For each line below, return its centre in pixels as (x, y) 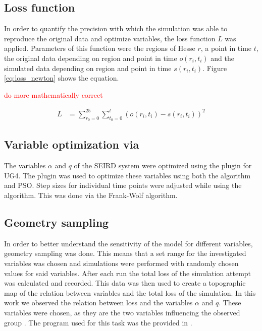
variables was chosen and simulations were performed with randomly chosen (121, 263)
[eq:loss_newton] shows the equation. (62, 78)
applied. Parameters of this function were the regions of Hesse (100, 48)
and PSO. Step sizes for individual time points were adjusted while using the (123, 185)
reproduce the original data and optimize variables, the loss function (110, 38)
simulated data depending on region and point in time (88, 68)
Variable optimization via (72, 144)
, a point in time (226, 48)
